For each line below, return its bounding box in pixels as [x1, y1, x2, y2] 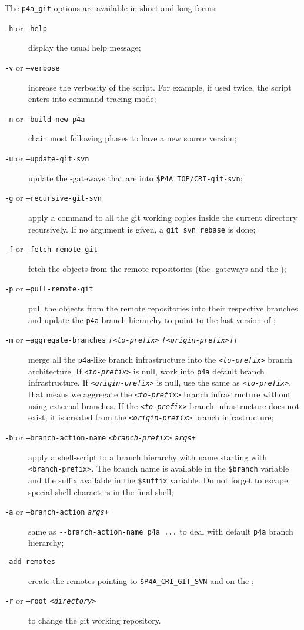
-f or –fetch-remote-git [5, 243, 98, 255]
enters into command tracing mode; [28, 92, 156, 105]
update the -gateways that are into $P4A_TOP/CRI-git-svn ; [28, 171, 243, 184]
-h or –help [5, 21, 47, 34]
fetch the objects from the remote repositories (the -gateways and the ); [28, 262, 286, 274]
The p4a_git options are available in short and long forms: [5, 2, 218, 14]
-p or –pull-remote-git [5, 282, 93, 294]
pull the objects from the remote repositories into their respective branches [28, 302, 298, 314]
